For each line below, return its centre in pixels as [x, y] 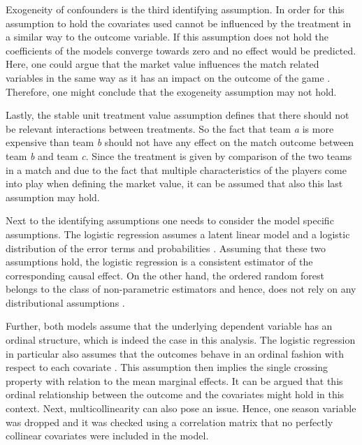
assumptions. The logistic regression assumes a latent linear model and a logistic [178, 234]
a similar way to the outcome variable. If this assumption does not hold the [167, 37]
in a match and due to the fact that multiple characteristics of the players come [176, 169]
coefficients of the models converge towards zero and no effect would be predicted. [181, 50]
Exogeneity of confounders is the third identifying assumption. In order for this [175, 9]
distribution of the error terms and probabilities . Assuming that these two [166, 248]
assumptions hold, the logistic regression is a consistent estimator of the [159, 262]
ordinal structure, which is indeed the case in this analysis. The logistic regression [181, 340]
